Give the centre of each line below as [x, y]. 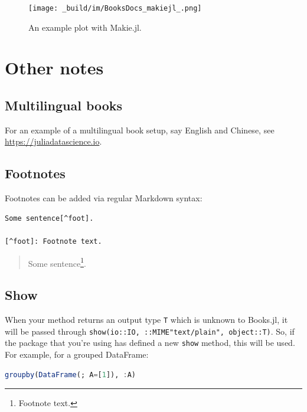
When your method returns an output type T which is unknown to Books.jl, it [146, 320]
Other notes [54, 68]
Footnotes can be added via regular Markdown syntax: [104, 198]
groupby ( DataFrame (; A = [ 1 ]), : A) [71, 375]
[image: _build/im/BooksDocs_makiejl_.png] [115, 8]
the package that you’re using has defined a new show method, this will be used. [150, 343]
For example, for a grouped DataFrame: [77, 354]
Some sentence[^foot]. [49, 218]
